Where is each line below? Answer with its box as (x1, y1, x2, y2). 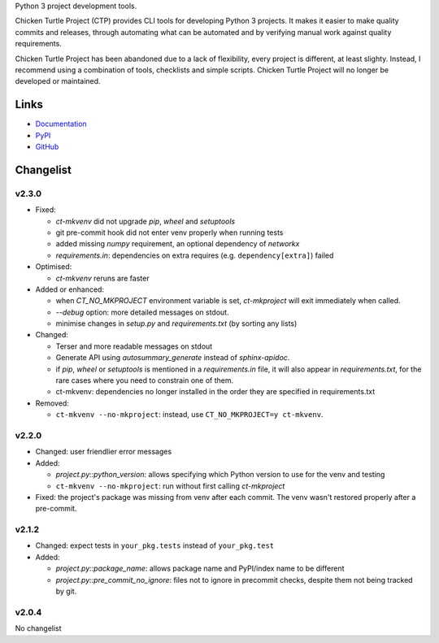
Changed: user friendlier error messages (35, 447, 172, 457)
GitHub (35, 142, 59, 152)
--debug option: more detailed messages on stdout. (55, 307, 229, 317)
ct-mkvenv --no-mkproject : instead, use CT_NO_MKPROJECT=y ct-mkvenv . (55, 410, 324, 419)
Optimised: (35, 262, 72, 272)
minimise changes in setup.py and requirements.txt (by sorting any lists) (55, 319, 298, 328)
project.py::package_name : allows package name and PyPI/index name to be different (55, 563, 345, 573)
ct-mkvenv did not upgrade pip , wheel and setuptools (55, 216, 236, 226)
